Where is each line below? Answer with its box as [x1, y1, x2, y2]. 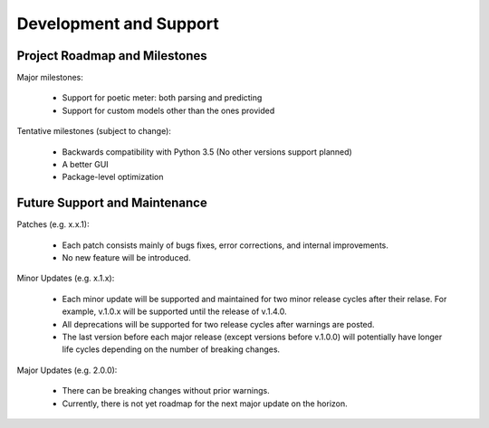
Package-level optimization [62, 172, 164, 183]
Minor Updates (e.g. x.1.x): [16, 272, 115, 284]
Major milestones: [16, 72, 83, 83]
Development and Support [16, 14, 219, 33]
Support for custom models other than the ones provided [62, 105, 275, 116]
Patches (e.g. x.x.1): [16, 219, 90, 230]
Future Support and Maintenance [16, 195, 207, 211]
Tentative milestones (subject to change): [16, 126, 172, 137]
